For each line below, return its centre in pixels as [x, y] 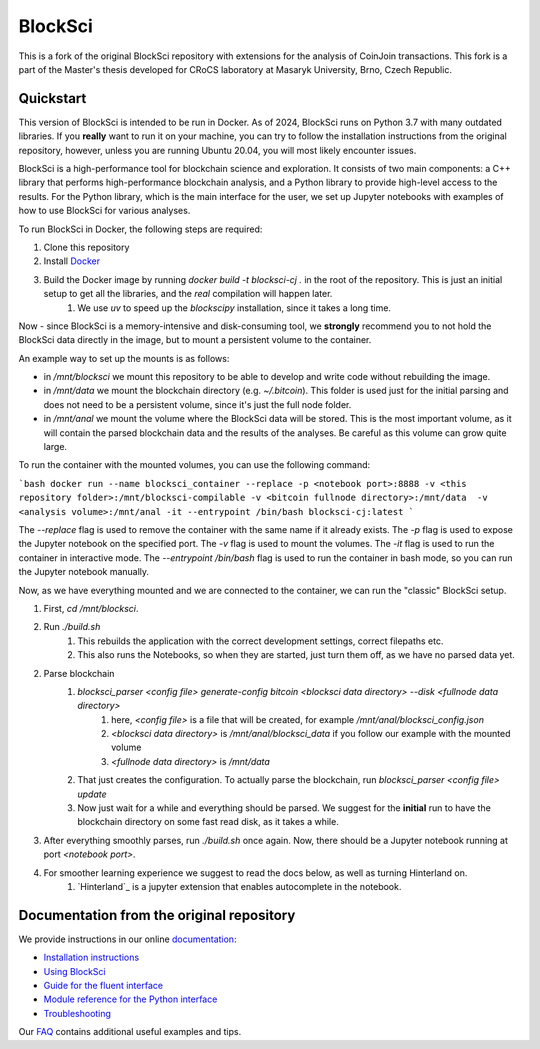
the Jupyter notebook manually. [84, 572]
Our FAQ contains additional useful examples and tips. [130, 1032]
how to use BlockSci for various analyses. [104, 211]
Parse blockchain [79, 673]
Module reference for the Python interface [130, 999]
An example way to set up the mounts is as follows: [124, 358]
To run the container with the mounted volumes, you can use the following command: [194, 465]
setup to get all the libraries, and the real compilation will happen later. [188, 294]
